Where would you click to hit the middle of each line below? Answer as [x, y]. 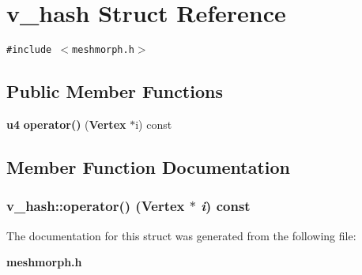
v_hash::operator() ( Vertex [96, 206]
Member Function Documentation [149, 166]
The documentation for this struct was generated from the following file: [181, 235]
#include [29, 50]
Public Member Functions [115, 91]
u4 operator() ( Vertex [66, 124]
